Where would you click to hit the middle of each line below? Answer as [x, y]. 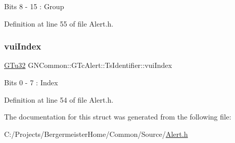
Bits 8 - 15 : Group [34, 6]
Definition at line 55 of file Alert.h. [59, 23]
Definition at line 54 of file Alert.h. [59, 99]
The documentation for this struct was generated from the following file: [118, 117]
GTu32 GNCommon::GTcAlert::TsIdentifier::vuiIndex [88, 65]
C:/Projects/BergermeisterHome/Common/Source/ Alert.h [96, 134]
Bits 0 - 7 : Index [31, 82]
